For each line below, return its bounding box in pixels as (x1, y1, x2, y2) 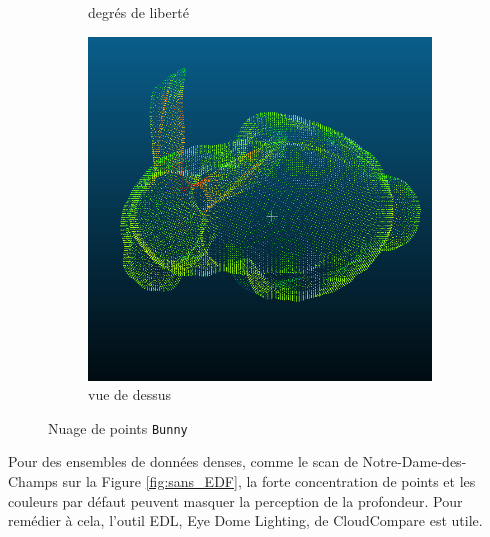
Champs (8, 471, 58, 492)
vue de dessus (88, 384, 172, 405)
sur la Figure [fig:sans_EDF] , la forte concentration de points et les (62, 471, 476, 492)
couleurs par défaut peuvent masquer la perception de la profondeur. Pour (8, 490, 463, 511)
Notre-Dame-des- (362, 451, 467, 472)
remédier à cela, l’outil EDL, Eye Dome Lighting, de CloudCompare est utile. (8, 510, 483, 531)
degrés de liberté (88, 2, 189, 22)
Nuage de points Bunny (48, 417, 188, 438)
